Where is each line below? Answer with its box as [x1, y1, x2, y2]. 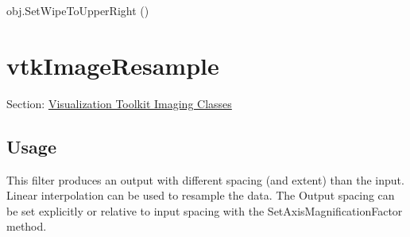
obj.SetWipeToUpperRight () [6, 2, 149, 18]
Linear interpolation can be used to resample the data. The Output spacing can [6, 187, 395, 204]
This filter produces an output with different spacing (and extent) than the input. [6, 171, 404, 188]
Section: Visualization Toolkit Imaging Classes [6, 95, 232, 111]
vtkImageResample [6, 49, 219, 81]
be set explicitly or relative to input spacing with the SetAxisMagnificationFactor [6, 202, 403, 219]
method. [6, 218, 47, 235]
